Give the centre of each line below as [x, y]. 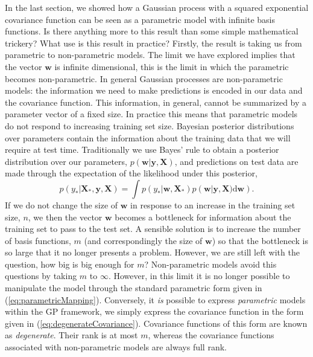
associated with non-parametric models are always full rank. [116, 347]
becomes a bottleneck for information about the [203, 217]
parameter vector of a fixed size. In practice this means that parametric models [151, 114]
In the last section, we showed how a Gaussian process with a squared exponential [157, 7]
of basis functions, [38, 240]
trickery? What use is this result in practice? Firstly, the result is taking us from [153, 43]
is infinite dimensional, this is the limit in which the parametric [172, 66]
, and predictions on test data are [236, 161]
